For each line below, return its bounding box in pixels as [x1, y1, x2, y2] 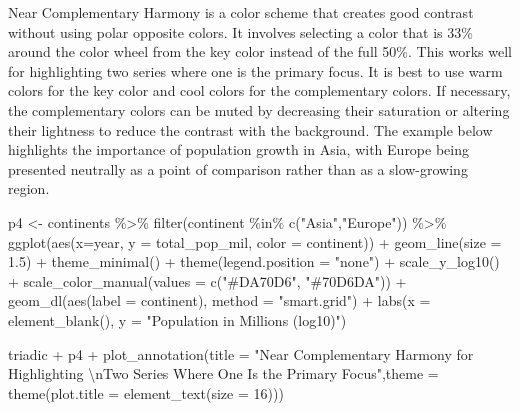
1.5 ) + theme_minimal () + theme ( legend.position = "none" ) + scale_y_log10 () [8, 251, 500, 272]
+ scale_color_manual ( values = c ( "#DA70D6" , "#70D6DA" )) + [8, 270, 407, 291]
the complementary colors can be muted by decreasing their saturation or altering [8, 99, 510, 120]
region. [8, 178, 50, 199]
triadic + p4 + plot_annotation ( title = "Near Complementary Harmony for [8, 343, 474, 364]
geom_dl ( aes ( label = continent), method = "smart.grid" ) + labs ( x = [8, 290, 431, 311]
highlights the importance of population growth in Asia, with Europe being [8, 139, 469, 160]
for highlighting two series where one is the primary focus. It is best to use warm [8, 60, 503, 81]
